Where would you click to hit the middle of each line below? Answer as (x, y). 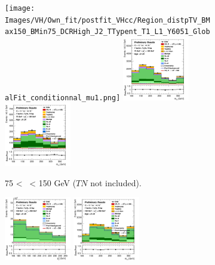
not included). (116, 182)
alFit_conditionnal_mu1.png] (63, 98)
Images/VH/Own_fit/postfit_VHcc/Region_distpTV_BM (107, 20)
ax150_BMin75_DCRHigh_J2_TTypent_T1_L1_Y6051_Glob (107, 32)
